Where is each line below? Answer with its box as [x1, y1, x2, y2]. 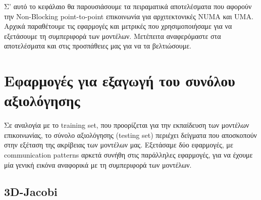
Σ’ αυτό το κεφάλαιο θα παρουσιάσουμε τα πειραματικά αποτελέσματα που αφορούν [4, 1, 252, 11]
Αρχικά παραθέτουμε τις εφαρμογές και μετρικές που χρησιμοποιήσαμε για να [4, 21, 232, 31]
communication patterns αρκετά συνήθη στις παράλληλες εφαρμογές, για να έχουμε [4, 149, 253, 160]
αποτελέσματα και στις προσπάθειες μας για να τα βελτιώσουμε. [4, 40, 191, 51]
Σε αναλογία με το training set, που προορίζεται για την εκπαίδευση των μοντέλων [4, 120, 249, 130]
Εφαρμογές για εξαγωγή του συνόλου [4, 70, 235, 91]
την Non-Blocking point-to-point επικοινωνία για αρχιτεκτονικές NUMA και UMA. [4, 11, 253, 21]
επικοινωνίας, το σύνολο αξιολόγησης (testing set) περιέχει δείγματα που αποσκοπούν [4, 129, 257, 140]
